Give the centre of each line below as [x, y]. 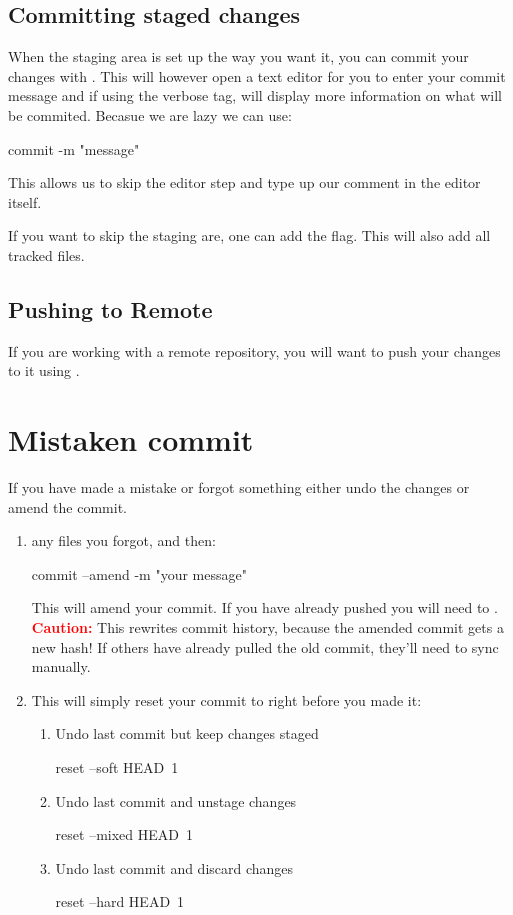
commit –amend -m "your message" [139, 573]
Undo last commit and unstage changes [176, 800]
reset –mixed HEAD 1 [124, 834]
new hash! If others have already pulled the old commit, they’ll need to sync [265, 646]
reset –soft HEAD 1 [117, 767]
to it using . [44, 370]
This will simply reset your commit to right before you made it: [226, 699]
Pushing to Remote [110, 308]
